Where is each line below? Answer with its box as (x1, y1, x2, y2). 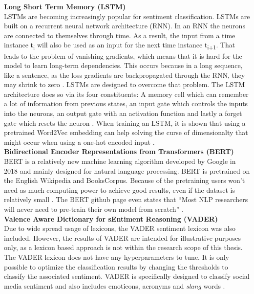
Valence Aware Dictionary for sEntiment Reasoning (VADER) (4, 213, 218, 224)
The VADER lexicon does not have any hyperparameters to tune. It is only (4, 251, 229, 262)
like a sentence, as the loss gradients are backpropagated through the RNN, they (4, 69, 245, 80)
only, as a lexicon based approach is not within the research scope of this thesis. (4, 242, 243, 252)
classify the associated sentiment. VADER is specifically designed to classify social (4, 271, 250, 281)
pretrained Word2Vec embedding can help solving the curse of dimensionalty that (4, 127, 248, 137)
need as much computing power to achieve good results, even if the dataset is (4, 184, 235, 195)
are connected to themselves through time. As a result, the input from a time (4, 30, 235, 40)
